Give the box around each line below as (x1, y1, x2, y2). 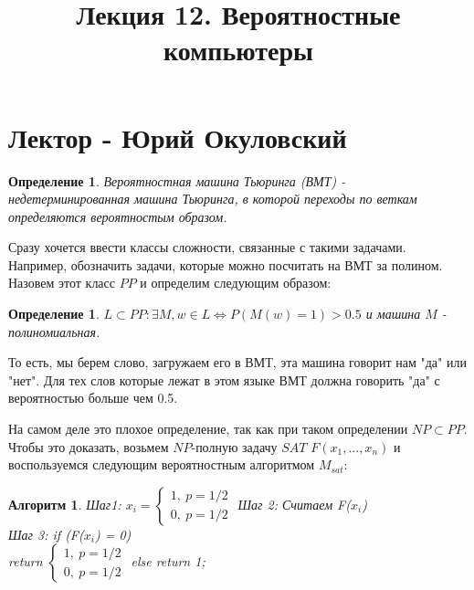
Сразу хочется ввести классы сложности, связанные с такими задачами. (8, 237, 406, 257)
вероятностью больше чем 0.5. (8, 388, 178, 407)
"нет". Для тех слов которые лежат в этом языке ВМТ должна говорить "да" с (8, 370, 440, 389)
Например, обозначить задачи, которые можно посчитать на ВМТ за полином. (8, 255, 443, 274)
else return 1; (131, 552, 205, 571)
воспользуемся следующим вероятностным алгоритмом (8, 455, 315, 474)
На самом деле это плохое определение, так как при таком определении (8, 419, 408, 438)
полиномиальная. (8, 321, 100, 341)
